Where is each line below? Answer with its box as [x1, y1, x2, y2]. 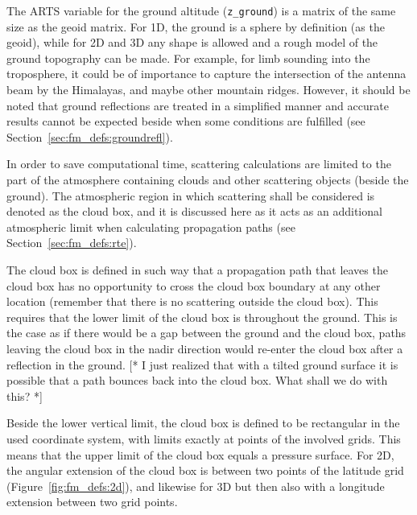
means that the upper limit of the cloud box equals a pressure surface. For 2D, [6, 446, 394, 463]
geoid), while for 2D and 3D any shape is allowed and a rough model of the [6, 34, 378, 51]
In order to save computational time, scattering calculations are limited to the [6, 155, 391, 172]
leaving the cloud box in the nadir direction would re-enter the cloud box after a [6, 340, 403, 356]
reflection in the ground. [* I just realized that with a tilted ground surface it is [6, 356, 398, 373]
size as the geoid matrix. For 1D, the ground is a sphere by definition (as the [6, 18, 385, 35]
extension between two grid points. [6, 493, 178, 510]
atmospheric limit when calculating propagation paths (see [6, 218, 295, 235]
